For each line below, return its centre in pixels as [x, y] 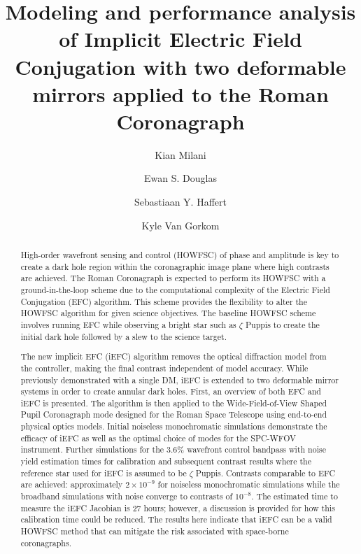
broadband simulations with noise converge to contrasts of [127, 496]
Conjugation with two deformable [180, 66]
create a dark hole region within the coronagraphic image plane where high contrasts [175, 266]
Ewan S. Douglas [180, 178]
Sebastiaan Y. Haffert [180, 202]
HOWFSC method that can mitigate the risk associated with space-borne [155, 531]
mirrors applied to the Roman [180, 93]
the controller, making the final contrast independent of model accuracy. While [164, 368]
